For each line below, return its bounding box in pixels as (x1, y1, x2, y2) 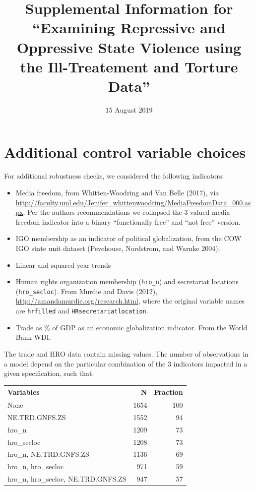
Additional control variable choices (4, 142, 246, 162)
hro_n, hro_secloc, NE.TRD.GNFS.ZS (7, 474, 127, 484)
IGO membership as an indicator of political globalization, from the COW (15, 233, 242, 244)
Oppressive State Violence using (16, 37, 242, 57)
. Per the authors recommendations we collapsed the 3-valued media (23, 207, 230, 217)
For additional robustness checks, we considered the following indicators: (4, 171, 224, 181)
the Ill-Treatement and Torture (20, 56, 238, 76)
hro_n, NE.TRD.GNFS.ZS (7, 449, 89, 459)
